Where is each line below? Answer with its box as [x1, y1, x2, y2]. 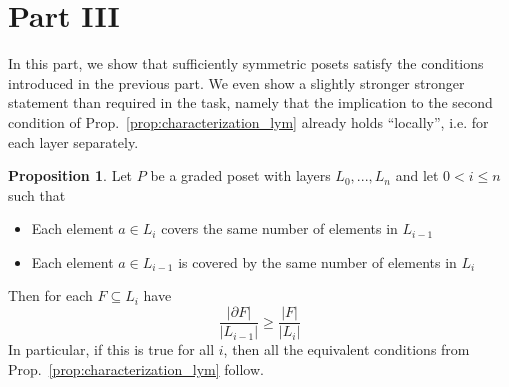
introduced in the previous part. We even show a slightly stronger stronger [8, 72, 465, 93]
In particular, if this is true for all [8, 339, 215, 360]
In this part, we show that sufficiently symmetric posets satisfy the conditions [8, 53, 484, 74]
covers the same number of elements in [161, 218, 398, 239]
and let [395, 165, 439, 186]
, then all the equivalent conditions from [223, 339, 470, 360]
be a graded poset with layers [150, 165, 331, 186]
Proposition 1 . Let [8, 165, 133, 186]
